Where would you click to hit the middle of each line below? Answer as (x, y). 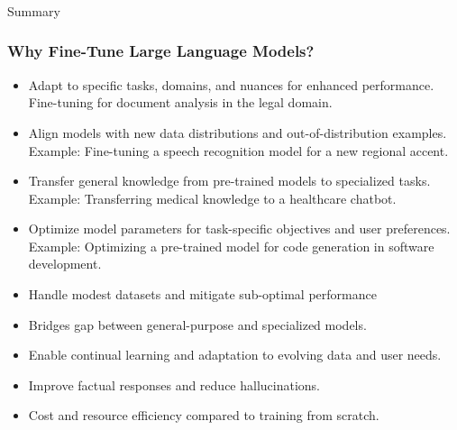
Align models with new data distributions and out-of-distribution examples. (238, 132)
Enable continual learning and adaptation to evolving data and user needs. (235, 355)
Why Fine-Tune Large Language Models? (161, 51)
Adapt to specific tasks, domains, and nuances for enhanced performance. (231, 84)
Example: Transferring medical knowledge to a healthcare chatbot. (212, 198)
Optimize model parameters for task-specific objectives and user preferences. (239, 229)
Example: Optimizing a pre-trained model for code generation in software (231, 246)
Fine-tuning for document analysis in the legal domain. (180, 102)
